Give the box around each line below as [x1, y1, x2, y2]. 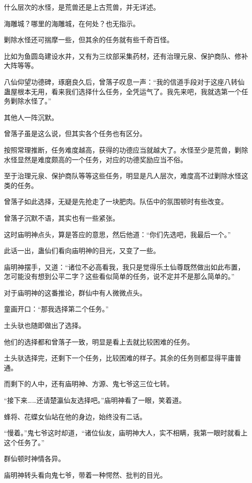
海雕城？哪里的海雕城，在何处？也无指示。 [4, 18, 140, 28]
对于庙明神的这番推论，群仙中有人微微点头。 [4, 287, 146, 297]
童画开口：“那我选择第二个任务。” [4, 304, 109, 314]
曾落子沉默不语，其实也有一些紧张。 [4, 212, 119, 223]
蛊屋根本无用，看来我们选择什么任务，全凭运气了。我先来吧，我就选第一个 [4, 86, 241, 96]
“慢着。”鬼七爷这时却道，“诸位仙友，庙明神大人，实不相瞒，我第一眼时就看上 [4, 428, 248, 438]
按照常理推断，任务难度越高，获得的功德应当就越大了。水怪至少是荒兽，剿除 [4, 144, 248, 155]
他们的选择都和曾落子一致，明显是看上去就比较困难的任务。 [4, 336, 194, 346]
